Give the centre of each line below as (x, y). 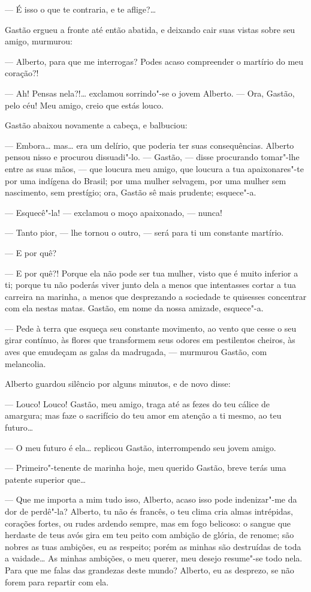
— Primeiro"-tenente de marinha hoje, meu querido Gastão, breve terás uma (146, 468)
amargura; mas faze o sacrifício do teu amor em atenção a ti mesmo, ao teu (143, 415)
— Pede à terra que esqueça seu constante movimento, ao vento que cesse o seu (151, 328)
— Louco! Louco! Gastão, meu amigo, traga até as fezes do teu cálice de (138, 403)
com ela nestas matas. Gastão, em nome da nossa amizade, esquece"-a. (134, 308)
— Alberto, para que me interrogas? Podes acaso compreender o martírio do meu (154, 61)
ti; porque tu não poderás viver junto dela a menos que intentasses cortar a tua (150, 285)
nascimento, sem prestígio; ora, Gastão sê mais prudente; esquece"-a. (131, 192)
